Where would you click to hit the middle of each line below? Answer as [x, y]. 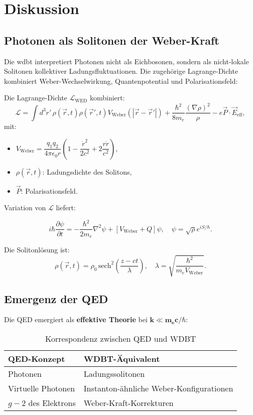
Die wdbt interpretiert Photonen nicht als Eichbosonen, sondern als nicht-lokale [126, 61]
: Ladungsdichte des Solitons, [87, 171]
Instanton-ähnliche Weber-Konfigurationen [158, 388]
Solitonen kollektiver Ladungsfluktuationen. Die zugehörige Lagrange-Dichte [121, 71]
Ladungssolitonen [114, 373]
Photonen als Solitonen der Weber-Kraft [112, 40]
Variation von [25, 208]
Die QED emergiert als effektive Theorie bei [76, 319]
